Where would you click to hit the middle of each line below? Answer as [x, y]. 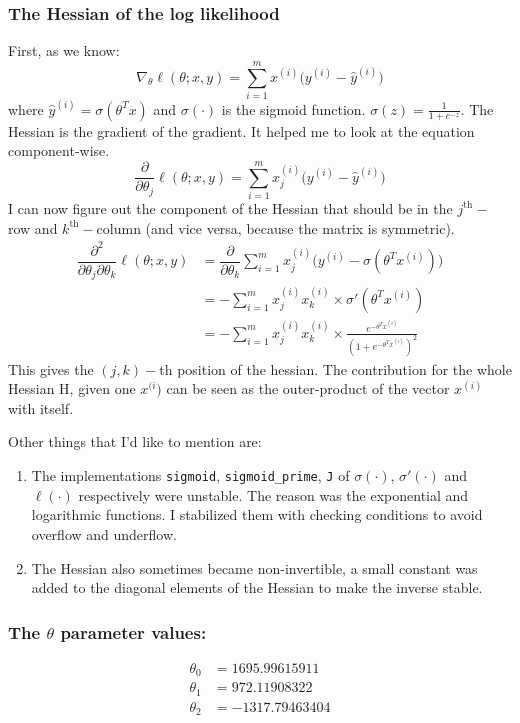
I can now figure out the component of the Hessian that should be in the [230, 207]
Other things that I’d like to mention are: [135, 441]
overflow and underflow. [104, 533]
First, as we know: [64, 50]
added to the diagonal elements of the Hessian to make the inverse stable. [257, 587]
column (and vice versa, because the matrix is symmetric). [275, 227]
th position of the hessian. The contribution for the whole [335, 368]
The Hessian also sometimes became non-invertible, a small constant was [254, 567]
